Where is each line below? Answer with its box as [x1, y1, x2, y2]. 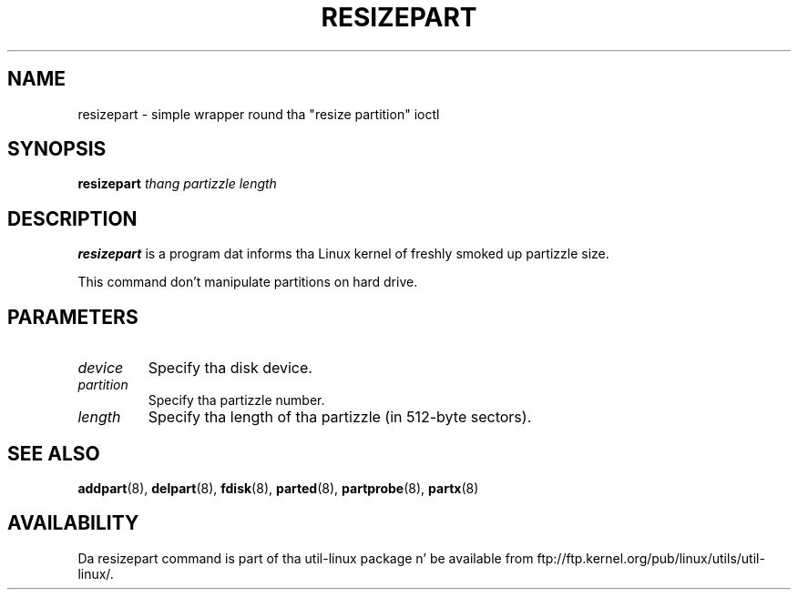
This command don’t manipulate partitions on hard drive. [77, 274, 418, 290]
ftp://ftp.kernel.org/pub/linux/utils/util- [537, 550, 765, 566]
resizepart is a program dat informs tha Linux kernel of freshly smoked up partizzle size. [77, 246, 609, 262]
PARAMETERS [7, 305, 138, 329]
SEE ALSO [7, 441, 100, 465]
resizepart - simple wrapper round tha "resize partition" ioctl [77, 106, 440, 122]
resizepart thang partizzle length [77, 176, 277, 192]
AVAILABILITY [7, 511, 139, 535]
